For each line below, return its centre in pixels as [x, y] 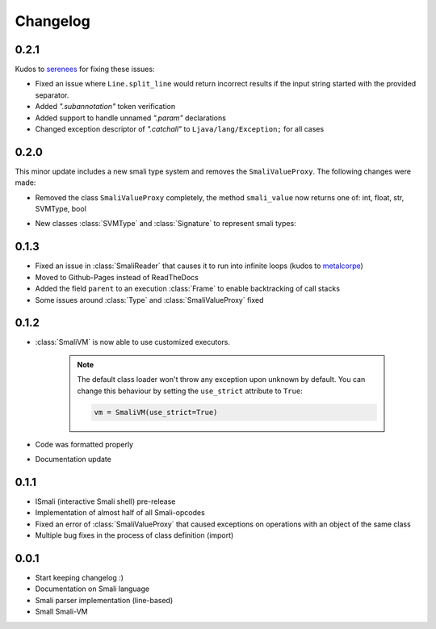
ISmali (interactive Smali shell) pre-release [105, 501]
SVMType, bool [61, 209]
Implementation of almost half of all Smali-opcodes [120, 513]
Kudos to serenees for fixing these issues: [85, 69]
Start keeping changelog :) [80, 577]
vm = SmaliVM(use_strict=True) [156, 412]
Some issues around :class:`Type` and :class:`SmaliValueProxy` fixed [149, 300]
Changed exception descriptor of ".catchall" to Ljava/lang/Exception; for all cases [180, 129]
